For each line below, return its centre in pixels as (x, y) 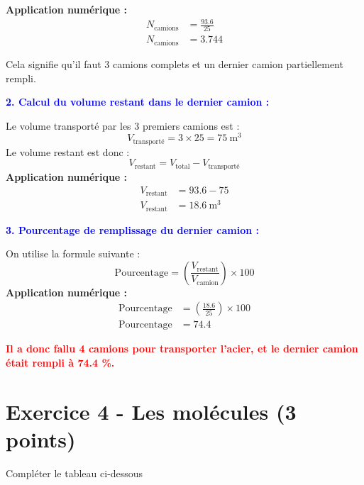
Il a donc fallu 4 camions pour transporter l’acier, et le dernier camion (182, 349)
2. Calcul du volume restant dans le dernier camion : (138, 102)
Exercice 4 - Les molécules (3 (151, 411)
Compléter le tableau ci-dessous (75, 473)
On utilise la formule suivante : (73, 253)
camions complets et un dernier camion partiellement (228, 63)
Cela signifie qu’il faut (54, 63)
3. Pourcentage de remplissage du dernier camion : (132, 229)
